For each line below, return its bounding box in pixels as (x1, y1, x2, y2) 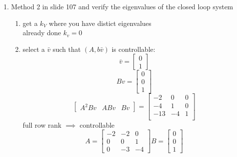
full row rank (22, 119, 62, 130)
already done (22, 27, 61, 38)
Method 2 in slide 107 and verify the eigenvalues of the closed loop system (11, 1, 234, 11)
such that (52, 44, 81, 54)
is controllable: (111, 44, 155, 54)
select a (22, 44, 45, 54)
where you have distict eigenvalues (49, 18, 151, 28)
